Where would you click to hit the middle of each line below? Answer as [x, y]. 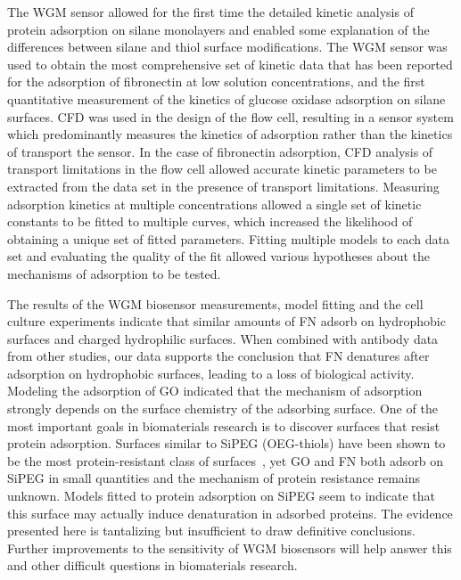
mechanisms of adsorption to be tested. [114, 273]
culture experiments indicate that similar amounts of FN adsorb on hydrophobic [226, 321]
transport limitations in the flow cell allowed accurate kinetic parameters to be [222, 169]
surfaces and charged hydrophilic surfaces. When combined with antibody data [223, 338]
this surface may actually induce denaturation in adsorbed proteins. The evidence [230, 513]
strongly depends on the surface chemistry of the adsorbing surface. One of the [222, 408]
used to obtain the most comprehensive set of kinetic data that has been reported [230, 64]
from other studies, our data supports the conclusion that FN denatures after [218, 356]
